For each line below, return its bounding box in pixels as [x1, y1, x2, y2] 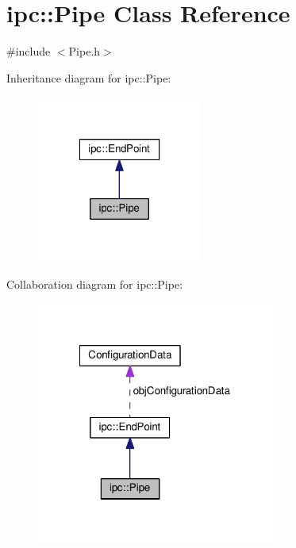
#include [6, 43, 51, 59]
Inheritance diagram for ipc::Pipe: [6, 69, 171, 86]
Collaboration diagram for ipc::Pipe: [6, 275, 183, 292]
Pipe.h [68, 43, 101, 59]
